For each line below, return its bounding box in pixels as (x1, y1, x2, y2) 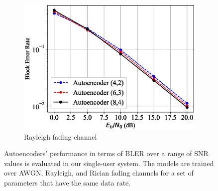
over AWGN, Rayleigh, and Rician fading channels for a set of (4, 168, 194, 178)
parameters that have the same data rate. (4, 177, 131, 188)
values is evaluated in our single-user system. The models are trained (4, 158, 214, 168)
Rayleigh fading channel (24, 131, 97, 142)
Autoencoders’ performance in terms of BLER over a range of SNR (4, 148, 209, 159)
